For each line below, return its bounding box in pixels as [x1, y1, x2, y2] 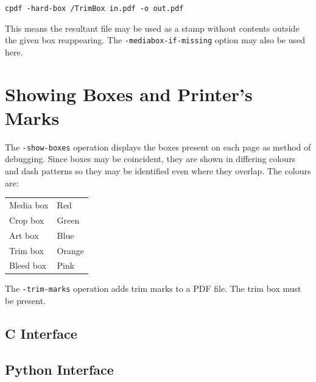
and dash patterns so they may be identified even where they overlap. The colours [5, 164, 311, 177]
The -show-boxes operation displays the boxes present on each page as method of [5, 140, 311, 153]
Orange [57, 244, 84, 256]
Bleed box [9, 259, 46, 272]
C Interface [5, 324, 77, 343]
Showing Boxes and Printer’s [5, 81, 253, 106]
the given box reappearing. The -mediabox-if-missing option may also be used [5, 34, 306, 46]
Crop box [9, 213, 44, 226]
